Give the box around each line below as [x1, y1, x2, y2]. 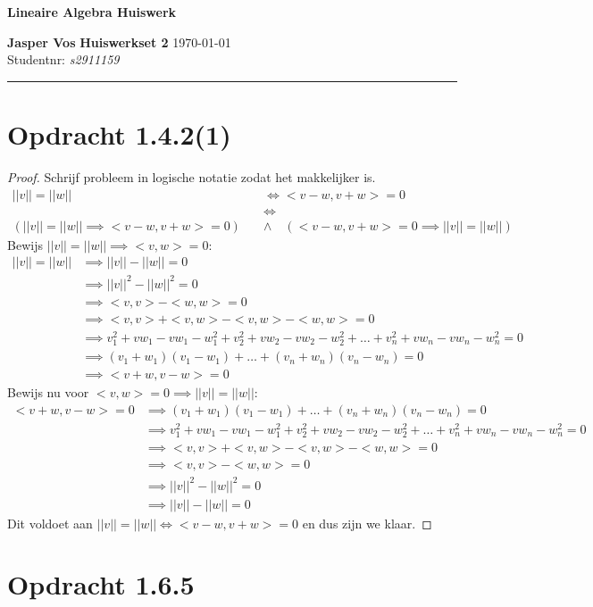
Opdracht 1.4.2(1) [7, 115, 231, 152]
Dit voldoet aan [7, 513, 93, 532]
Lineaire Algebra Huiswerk [7, 3, 177, 21]
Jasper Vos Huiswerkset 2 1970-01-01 [7, 32, 231, 51]
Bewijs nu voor [7, 383, 89, 402]
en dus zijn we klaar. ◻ [302, 513, 432, 532]
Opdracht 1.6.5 [7, 566, 195, 603]
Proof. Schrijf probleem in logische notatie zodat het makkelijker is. [7, 167, 376, 186]
